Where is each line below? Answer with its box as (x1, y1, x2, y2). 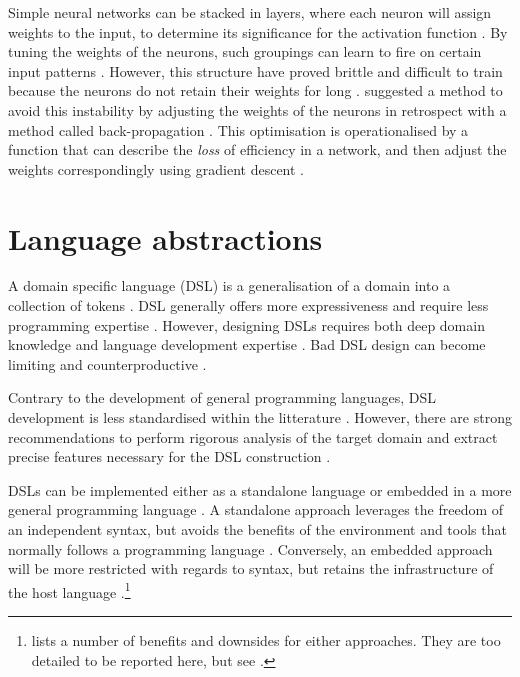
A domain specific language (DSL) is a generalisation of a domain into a (8, 275, 451, 296)
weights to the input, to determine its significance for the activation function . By (8, 21, 508, 42)
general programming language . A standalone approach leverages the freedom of (8, 499, 504, 520)
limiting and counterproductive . (8, 353, 207, 374)
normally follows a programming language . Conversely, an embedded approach (8, 538, 493, 559)
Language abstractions (8, 217, 323, 258)
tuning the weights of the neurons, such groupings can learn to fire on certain (8, 41, 482, 62)
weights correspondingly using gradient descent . (8, 158, 305, 179)
